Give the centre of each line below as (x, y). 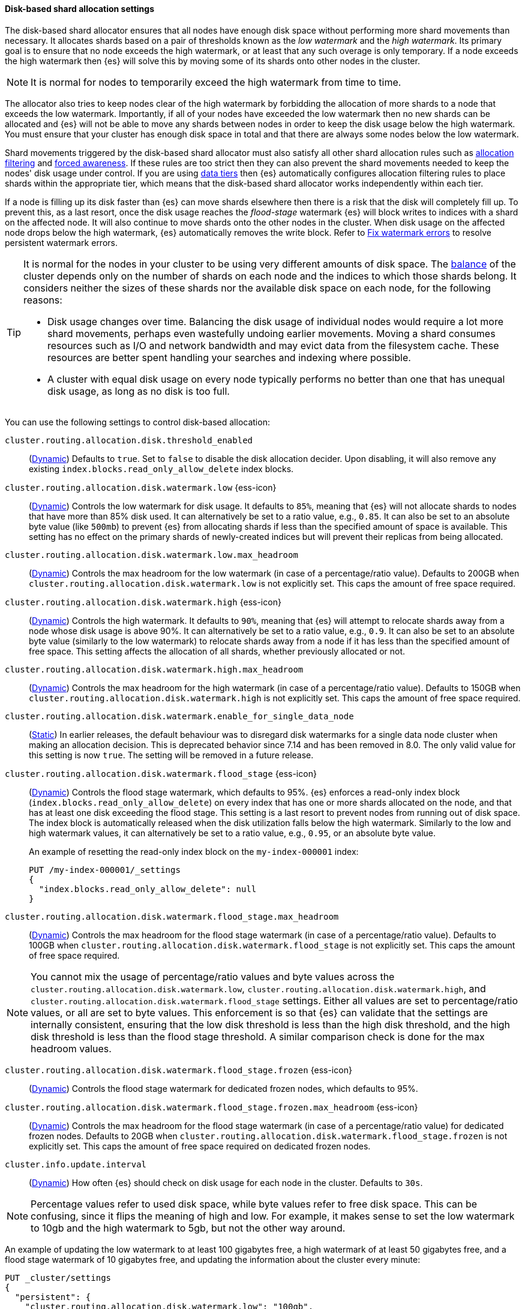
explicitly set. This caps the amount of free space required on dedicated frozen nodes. (200, 1146)
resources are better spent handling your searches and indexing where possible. (229, 357)
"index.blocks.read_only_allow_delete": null (148, 889)
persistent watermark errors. (61, 242)
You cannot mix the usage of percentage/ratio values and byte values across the (213, 976)
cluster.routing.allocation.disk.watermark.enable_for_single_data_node (179, 716)
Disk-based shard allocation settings (80, 9)
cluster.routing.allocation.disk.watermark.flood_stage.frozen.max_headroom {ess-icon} (211, 1107)
